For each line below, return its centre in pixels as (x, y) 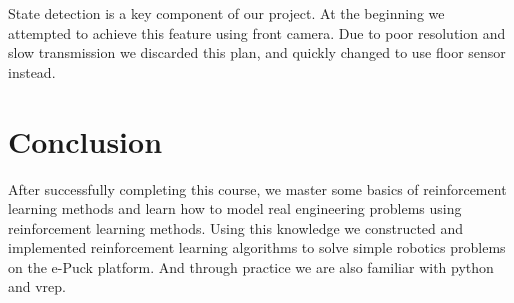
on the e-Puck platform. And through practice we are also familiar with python (251, 266)
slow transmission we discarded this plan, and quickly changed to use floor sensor (257, 52)
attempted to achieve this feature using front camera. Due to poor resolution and (257, 32)
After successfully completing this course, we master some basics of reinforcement (257, 188)
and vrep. (37, 286)
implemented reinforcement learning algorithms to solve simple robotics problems (257, 247)
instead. (32, 71)
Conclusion (85, 140)
